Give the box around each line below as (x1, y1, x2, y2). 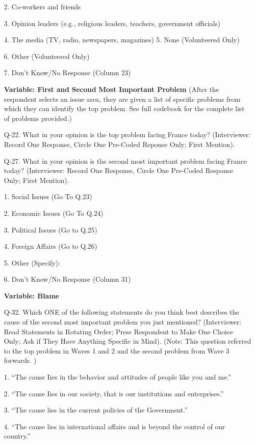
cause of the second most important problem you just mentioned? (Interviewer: (4, 317, 242, 327)
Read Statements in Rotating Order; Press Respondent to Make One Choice (4, 326, 233, 336)
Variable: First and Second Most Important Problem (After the (4, 84, 219, 94)
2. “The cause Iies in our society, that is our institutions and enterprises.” (4, 388, 224, 398)
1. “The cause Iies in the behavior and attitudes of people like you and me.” (4, 372, 231, 382)
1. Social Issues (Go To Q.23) (4, 191, 92, 202)
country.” (4, 431, 31, 441)
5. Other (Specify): (4, 257, 60, 267)
